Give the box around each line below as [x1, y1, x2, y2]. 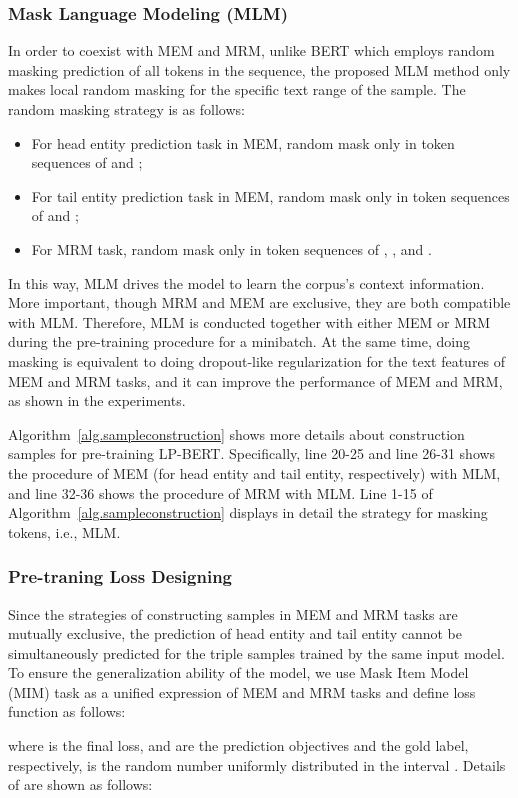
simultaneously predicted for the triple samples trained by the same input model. [8, 642, 505, 663]
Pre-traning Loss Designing [8, 564, 232, 589]
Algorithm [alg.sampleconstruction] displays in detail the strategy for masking [8, 502, 488, 523]
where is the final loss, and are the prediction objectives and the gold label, [8, 735, 469, 756]
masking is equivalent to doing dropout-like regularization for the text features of [8, 350, 506, 371]
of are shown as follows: [8, 774, 153, 795]
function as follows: [8, 701, 126, 722]
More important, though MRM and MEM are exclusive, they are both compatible [8, 292, 511, 313]
